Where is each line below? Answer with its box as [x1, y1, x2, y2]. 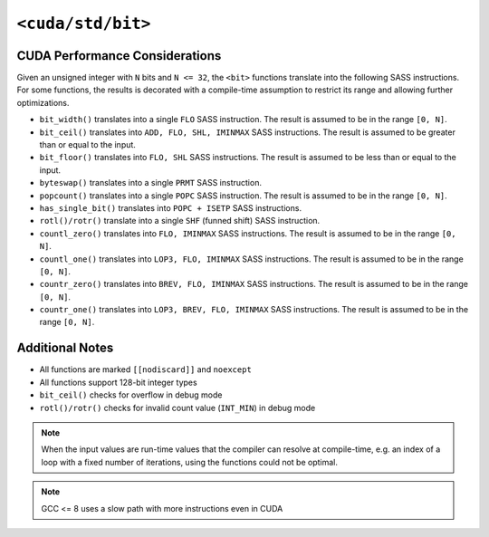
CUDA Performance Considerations [16, 48, 222, 63]
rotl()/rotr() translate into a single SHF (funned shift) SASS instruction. [39, 216, 321, 226]
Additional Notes [16, 340, 114, 356]
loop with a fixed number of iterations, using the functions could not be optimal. [41, 456, 339, 467]
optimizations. [16, 97, 70, 108]
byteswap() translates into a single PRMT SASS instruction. [39, 177, 263, 188]
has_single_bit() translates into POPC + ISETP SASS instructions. [39, 202, 302, 213]
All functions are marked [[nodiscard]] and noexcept [39, 364, 253, 375]
